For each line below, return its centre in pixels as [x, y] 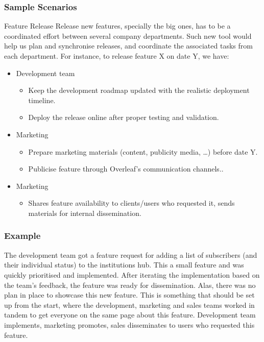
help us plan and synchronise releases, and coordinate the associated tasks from [128, 46]
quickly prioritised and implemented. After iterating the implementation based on [132, 274]
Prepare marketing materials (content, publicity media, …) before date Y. [143, 151]
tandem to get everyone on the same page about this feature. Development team [130, 315]
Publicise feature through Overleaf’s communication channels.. [126, 169]
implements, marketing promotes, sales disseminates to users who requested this [129, 324]
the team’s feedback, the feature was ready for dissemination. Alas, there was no [130, 285]
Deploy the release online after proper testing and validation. [124, 117]
